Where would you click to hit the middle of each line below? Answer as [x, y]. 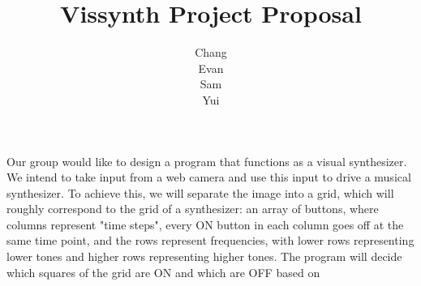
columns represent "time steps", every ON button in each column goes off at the [205, 224]
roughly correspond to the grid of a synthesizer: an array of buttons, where [193, 209]
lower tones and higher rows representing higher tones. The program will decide [204, 256]
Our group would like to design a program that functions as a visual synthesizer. [207, 161]
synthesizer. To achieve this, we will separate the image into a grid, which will [200, 192]
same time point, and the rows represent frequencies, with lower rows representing [210, 240]
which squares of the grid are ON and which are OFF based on [163, 272]
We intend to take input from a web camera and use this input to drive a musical [209, 177]
